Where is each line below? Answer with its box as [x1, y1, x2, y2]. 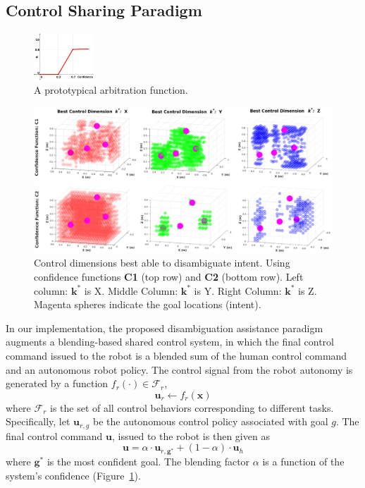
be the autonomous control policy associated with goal [92, 414, 328, 429]
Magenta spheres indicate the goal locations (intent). [34, 297, 261, 312]
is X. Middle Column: [84, 283, 178, 298]
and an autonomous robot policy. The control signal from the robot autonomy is [6, 362, 353, 377]
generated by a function [6, 376, 109, 391]
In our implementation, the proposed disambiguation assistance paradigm [6, 320, 323, 335]
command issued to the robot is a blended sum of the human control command [6, 348, 347, 363]
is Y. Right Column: [194, 283, 282, 298]
